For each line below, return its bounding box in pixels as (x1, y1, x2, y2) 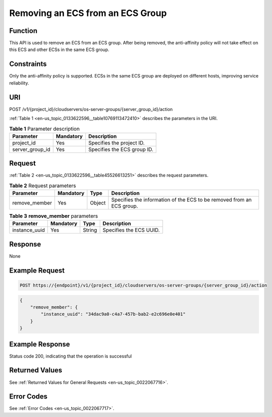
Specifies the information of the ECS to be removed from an (111, 196, 252, 203)
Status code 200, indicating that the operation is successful (9, 353, 132, 359)
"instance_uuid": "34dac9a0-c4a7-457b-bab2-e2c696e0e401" (40, 311, 186, 317)
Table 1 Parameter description (9, 125, 80, 132)
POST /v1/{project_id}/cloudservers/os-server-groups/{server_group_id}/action (9, 106, 173, 112)
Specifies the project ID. (88, 139, 145, 146)
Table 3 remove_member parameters (9, 212, 98, 219)
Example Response (9, 340, 70, 348)
